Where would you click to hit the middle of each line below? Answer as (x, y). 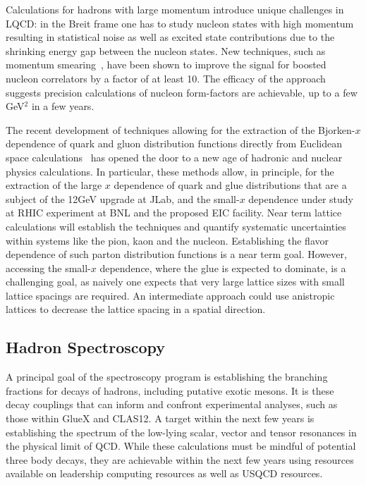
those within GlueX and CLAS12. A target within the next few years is (160, 418)
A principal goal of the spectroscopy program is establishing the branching (167, 377)
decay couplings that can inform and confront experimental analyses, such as (172, 404)
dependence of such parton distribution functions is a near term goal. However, (176, 254)
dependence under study (301, 198)
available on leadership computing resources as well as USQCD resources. (164, 473)
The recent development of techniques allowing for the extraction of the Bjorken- (181, 129)
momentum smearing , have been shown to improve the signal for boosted (166, 65)
